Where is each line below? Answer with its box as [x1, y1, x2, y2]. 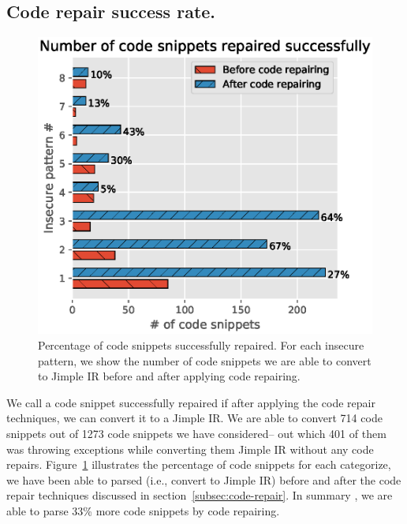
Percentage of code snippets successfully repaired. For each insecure [38, 336, 364, 353]
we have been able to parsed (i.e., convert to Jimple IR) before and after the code [6, 471, 401, 488]
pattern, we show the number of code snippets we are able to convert [38, 352, 372, 369]
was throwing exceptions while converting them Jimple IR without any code [6, 440, 374, 457]
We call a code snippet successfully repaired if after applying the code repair [6, 394, 375, 410]
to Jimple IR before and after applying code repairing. [38, 368, 301, 384]
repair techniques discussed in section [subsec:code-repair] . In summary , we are [6, 487, 393, 503]
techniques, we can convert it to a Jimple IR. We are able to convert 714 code [6, 410, 383, 426]
